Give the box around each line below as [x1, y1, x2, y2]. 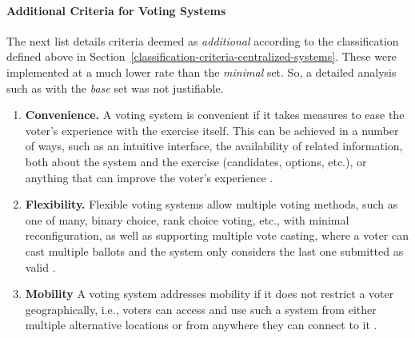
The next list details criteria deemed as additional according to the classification [6, 32, 399, 49]
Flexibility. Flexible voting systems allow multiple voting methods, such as [25, 196, 398, 213]
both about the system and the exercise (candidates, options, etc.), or [25, 153, 367, 169]
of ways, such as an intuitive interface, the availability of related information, [25, 137, 403, 154]
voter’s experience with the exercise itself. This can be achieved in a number [25, 121, 399, 138]
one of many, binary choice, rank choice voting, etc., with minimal [25, 211, 349, 228]
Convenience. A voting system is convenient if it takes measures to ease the [25, 106, 405, 123]
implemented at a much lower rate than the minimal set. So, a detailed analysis [6, 63, 397, 80]
